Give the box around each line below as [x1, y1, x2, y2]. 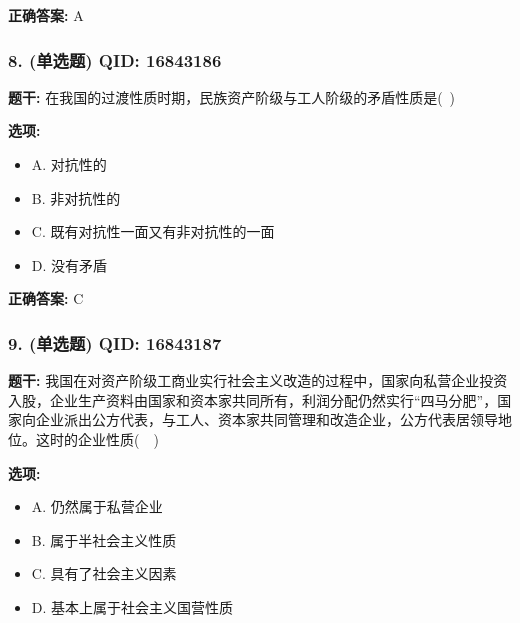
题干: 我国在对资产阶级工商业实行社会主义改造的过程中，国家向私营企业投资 [8, 370, 508, 391]
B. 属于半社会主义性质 [31, 529, 177, 550]
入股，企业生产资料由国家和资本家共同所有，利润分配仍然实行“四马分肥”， [8, 389, 498, 410]
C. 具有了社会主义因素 [31, 563, 177, 584]
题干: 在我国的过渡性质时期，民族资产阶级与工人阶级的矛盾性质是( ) [8, 86, 456, 107]
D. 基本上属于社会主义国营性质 [31, 596, 234, 617]
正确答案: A [8, 5, 84, 25]
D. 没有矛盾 [31, 254, 108, 275]
